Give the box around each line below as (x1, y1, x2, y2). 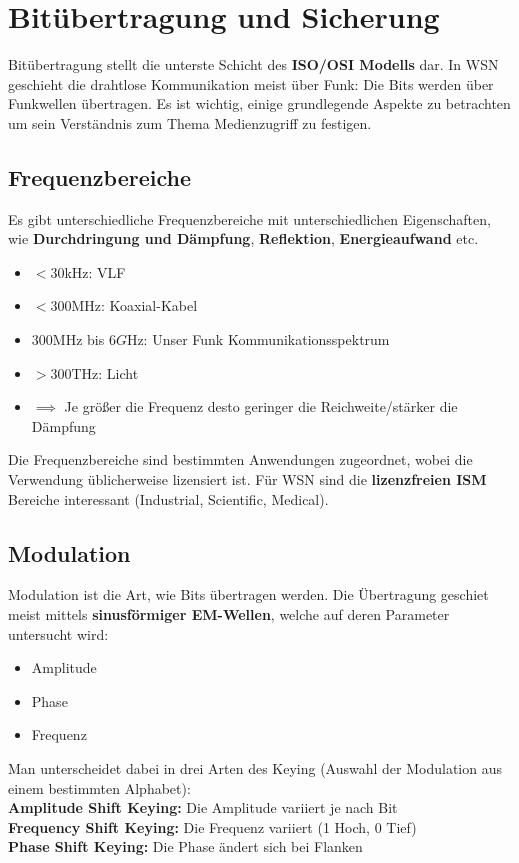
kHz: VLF (64, 261, 126, 282)
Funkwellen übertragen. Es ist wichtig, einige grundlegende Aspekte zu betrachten (8, 93, 511, 114)
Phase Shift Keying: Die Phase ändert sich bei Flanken (8, 836, 363, 857)
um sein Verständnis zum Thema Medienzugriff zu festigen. (8, 112, 372, 133)
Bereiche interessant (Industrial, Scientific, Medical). (8, 488, 329, 509)
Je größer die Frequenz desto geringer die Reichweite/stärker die (64, 396, 458, 417)
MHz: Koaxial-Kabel (71, 295, 198, 316)
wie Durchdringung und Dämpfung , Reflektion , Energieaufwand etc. (8, 228, 479, 249)
